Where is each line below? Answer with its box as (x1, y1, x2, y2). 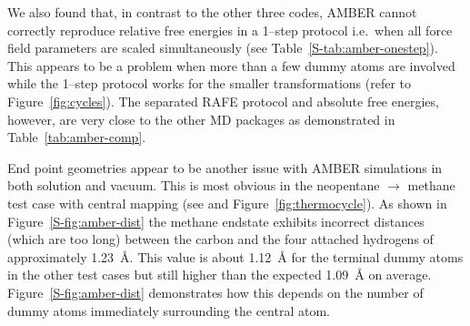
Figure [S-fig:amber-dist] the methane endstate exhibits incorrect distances (7, 211, 425, 230)
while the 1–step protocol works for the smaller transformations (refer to (7, 74, 412, 93)
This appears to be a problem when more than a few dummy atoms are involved (7, 56, 455, 75)
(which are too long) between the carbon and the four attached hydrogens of (7, 229, 434, 249)
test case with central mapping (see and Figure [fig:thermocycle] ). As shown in (7, 193, 447, 212)
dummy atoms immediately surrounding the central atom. (7, 301, 330, 320)
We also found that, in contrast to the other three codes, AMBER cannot (7, 3, 417, 21)
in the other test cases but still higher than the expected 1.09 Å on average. (7, 265, 432, 284)
